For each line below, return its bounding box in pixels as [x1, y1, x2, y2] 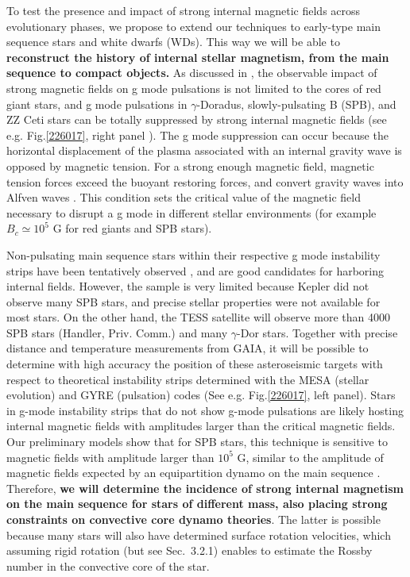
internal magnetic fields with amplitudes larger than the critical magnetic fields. [6, 417, 396, 434]
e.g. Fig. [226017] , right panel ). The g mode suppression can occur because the [6, 126, 389, 143]
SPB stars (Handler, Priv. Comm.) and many [6, 324, 228, 340]
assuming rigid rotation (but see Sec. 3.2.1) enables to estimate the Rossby [6, 542, 373, 559]
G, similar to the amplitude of [237, 448, 384, 465]
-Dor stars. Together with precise [237, 324, 398, 340]
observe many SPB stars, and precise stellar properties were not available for [6, 293, 381, 310]
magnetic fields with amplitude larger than [6, 448, 215, 465]
